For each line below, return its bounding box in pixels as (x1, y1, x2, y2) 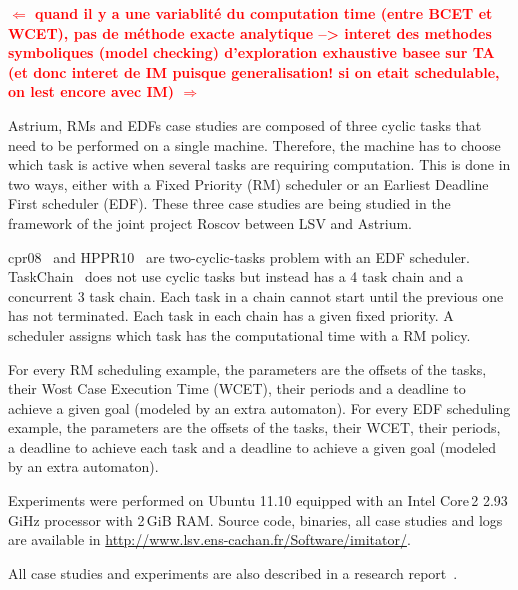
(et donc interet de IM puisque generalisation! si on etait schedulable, (8, 61, 500, 82)
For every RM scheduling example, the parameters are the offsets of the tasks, (8, 358, 487, 379)
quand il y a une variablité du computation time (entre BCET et (35, 3, 493, 23)
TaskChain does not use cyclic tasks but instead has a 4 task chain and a (8, 266, 464, 287)
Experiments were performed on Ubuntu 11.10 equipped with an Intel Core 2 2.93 (8, 490, 508, 511)
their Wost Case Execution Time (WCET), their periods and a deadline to (8, 378, 466, 399)
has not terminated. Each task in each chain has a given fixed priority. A (8, 305, 454, 326)
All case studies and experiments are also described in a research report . (8, 562, 458, 583)
